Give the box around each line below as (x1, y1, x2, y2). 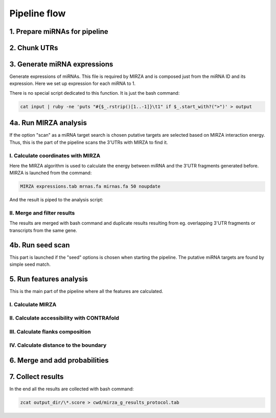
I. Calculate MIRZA (9, 301, 57, 308)
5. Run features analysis (9, 275, 88, 283)
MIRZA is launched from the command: (9, 170, 92, 176)
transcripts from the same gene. (9, 227, 78, 233)
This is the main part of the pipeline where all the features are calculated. (9, 288, 164, 294)
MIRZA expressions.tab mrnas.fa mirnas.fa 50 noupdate (20, 183, 160, 190)
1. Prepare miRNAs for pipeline (9, 27, 108, 36)
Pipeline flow (9, 8, 66, 19)
